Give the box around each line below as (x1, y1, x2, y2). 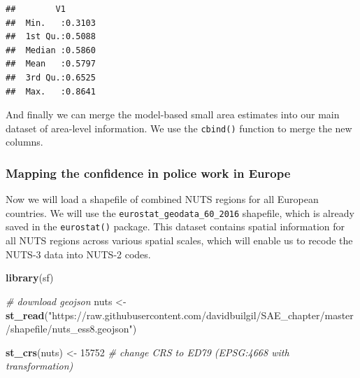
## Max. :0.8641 (6, 86, 96, 97)
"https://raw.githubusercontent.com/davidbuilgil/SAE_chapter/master (48, 307, 354, 322)
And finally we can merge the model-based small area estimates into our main (6, 107, 340, 122)
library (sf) (6, 270, 54, 285)
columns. (6, 134, 43, 149)
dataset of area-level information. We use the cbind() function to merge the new (6, 120, 352, 135)
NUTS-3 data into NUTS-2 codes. (6, 246, 151, 261)
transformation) (6, 358, 73, 373)
